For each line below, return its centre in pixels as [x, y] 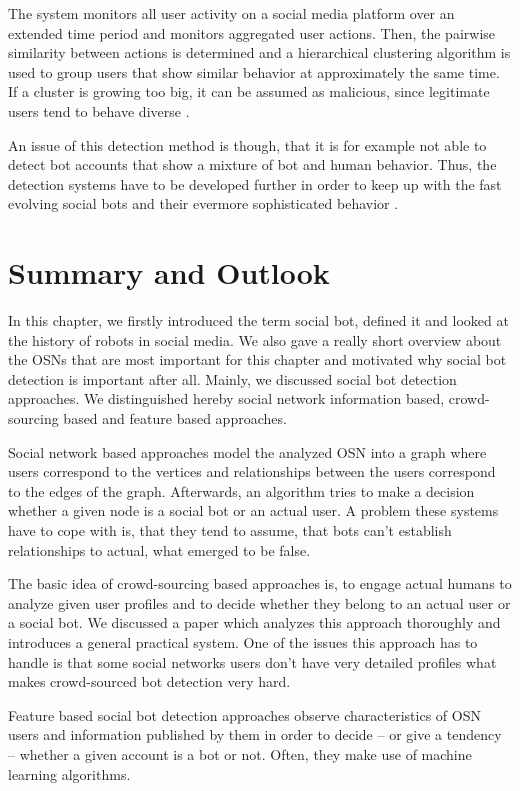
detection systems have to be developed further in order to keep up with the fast [255, 183]
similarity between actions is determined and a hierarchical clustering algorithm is [259, 52]
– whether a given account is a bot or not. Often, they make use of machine [240, 753]
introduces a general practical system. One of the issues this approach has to [243, 641]
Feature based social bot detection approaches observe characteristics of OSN [244, 714]
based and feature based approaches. [175, 418]
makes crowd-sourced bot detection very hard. [149, 681]
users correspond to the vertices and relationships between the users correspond [252, 471]
